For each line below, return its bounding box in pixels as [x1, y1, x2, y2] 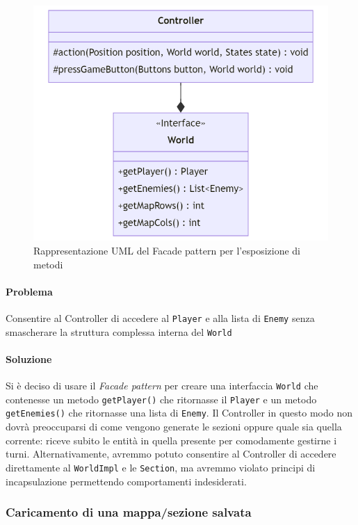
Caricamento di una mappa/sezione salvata [6, 503, 252, 521]
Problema [6, 284, 53, 298]
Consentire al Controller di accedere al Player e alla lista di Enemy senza [6, 311, 315, 325]
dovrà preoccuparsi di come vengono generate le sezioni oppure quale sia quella [6, 419, 342, 434]
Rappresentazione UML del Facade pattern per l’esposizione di [33, 243, 300, 258]
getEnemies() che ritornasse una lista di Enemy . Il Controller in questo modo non [6, 405, 353, 420]
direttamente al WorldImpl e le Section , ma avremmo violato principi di [6, 460, 316, 474]
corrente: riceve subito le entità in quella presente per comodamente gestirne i [6, 433, 337, 447]
